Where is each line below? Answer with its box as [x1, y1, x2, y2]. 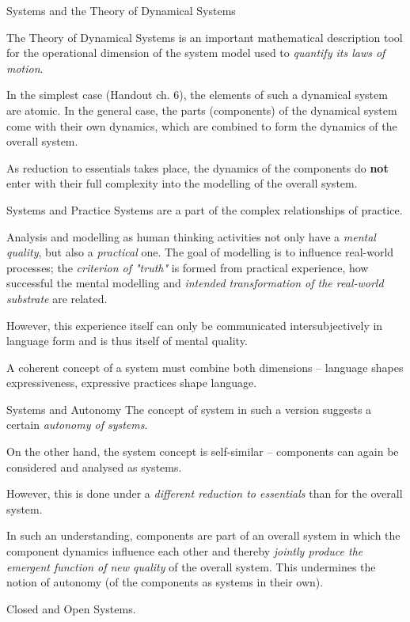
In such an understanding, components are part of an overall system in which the [6, 527, 401, 544]
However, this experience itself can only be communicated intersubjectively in [6, 317, 383, 333]
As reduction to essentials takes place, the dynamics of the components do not [6, 159, 389, 176]
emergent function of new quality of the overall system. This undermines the [6, 558, 376, 575]
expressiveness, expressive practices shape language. [6, 374, 257, 391]
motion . [6, 59, 44, 76]
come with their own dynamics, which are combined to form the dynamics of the [6, 117, 397, 134]
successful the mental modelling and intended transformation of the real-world [6, 275, 384, 291]
